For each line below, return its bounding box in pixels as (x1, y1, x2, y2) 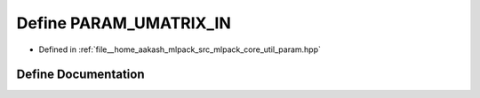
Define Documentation (16, 67, 145, 82)
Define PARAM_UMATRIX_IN (16, 13, 231, 33)
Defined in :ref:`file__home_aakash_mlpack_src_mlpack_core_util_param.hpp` (38, 44, 322, 55)
